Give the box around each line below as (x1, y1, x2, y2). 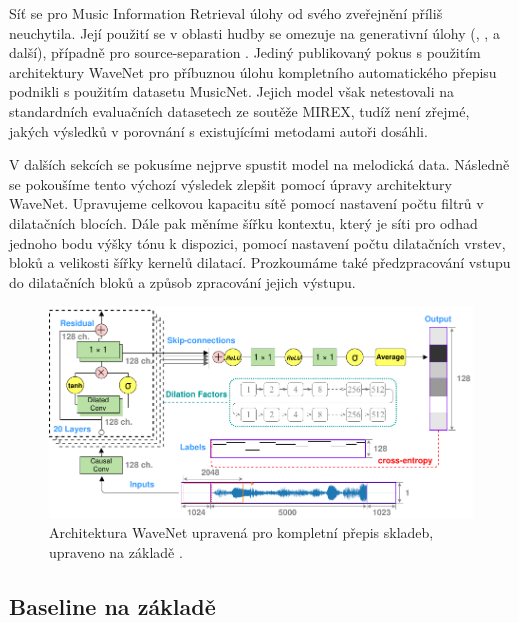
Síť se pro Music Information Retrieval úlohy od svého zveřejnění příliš (9, 3, 443, 23)
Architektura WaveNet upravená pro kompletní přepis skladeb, (49, 522, 434, 543)
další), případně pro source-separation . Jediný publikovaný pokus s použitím (9, 42, 481, 63)
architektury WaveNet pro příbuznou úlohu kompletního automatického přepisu (9, 61, 497, 82)
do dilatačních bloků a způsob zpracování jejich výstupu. (9, 271, 356, 292)
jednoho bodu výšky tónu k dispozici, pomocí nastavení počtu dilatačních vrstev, (9, 232, 506, 253)
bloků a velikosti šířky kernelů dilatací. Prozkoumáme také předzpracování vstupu (9, 252, 511, 273)
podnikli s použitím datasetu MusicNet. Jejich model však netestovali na (9, 81, 455, 102)
